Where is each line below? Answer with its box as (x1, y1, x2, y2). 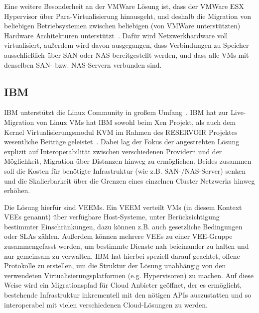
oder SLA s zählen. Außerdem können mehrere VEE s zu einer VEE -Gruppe (4, 231, 233, 241)
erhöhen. (4, 185, 30, 196)
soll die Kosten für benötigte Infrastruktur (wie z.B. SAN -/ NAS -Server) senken (4, 165, 246, 176)
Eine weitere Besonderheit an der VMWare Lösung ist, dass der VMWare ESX (4, 1, 244, 11)
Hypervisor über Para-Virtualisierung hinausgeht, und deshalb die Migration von (4, 10, 251, 21)
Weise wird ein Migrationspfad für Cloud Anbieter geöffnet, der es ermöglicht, (4, 280, 242, 290)
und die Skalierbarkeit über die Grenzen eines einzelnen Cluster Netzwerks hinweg (4, 175, 255, 186)
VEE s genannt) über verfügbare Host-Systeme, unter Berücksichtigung (4, 211, 220, 222)
